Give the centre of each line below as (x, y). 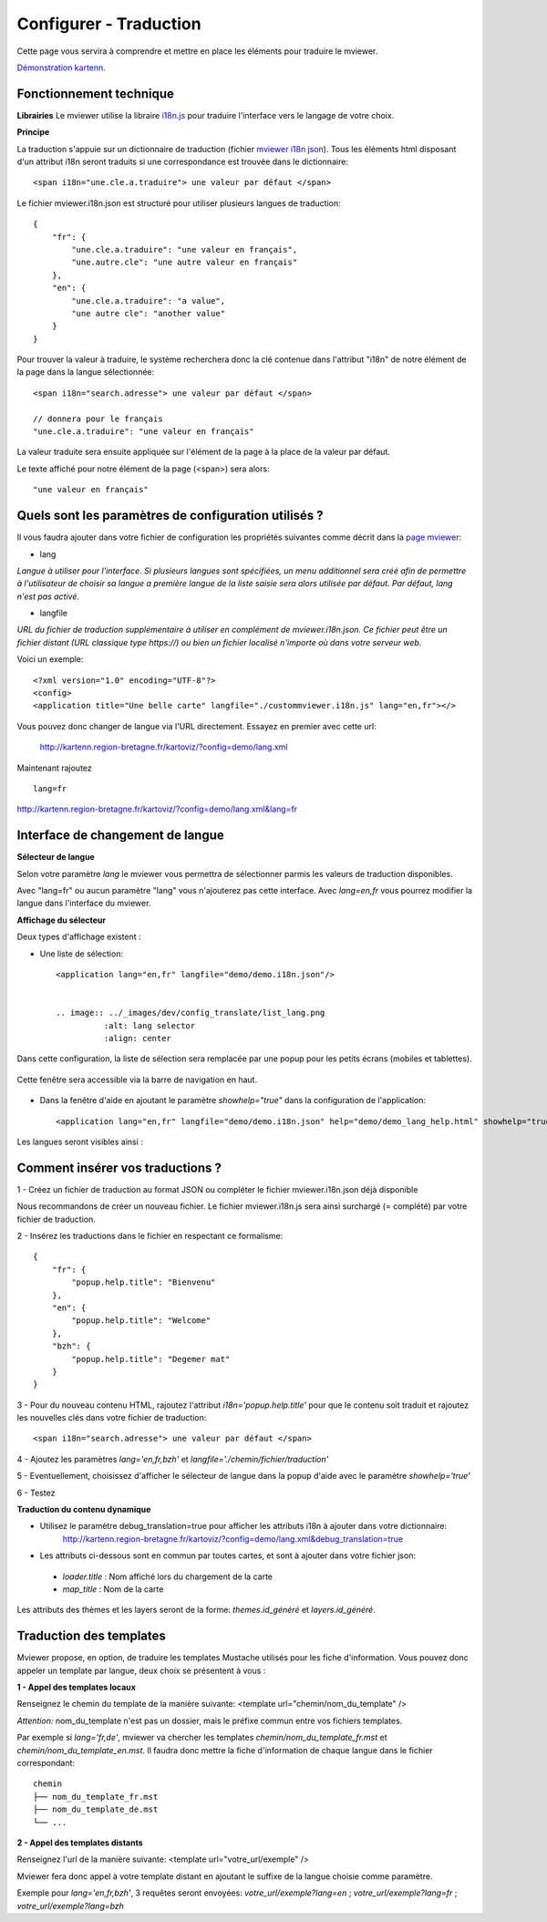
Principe (33, 132)
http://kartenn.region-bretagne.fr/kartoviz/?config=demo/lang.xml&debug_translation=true (233, 1539)
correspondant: (46, 1763)
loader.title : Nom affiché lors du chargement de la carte (168, 1576)
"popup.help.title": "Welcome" (141, 1321)
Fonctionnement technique (96, 93)
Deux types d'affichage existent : (79, 937)
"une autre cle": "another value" (149, 313)
